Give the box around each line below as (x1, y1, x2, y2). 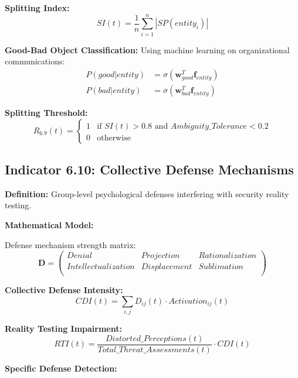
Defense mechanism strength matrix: (5, 238, 136, 250)
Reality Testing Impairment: (5, 322, 122, 335)
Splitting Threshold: (5, 106, 88, 118)
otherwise (97, 133, 131, 142)
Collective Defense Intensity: (5, 284, 123, 296)
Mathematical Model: (5, 218, 94, 231)
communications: (5, 55, 65, 67)
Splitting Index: (5, 2, 70, 13)
